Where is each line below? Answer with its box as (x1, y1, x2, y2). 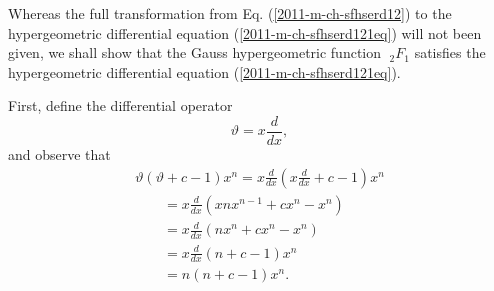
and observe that (8, 144, 111, 165)
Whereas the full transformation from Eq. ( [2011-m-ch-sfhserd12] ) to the (8, 3, 452, 23)
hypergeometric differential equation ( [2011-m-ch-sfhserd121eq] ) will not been (8, 22, 482, 43)
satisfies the (414, 42, 486, 63)
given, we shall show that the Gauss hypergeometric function (8, 42, 382, 63)
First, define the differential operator (8, 95, 233, 116)
